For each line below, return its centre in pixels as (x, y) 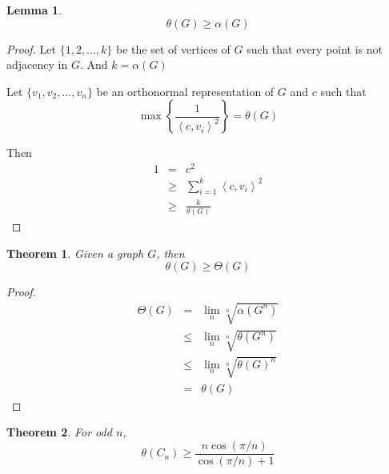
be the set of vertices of (173, 48)
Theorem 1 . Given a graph (75, 253)
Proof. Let (31, 48)
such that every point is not (315, 48)
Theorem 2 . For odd (59, 432)
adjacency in (37, 64)
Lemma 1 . (34, 10)
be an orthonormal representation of (185, 91)
